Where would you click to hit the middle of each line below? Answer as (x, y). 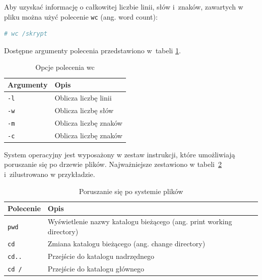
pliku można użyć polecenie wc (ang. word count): (81, 16)
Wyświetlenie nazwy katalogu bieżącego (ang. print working (140, 221)
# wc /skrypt (26, 34)
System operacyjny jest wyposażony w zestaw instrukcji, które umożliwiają (120, 154)
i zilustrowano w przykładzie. (50, 174)
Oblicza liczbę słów (84, 110)
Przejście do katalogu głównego (96, 269)
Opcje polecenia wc (65, 67)
